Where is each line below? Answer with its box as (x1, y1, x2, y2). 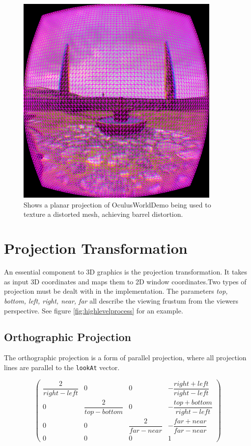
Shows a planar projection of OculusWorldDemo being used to (24, 199, 211, 209)
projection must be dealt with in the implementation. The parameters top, (4, 286, 228, 296)
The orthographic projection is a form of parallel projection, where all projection (4, 352, 247, 363)
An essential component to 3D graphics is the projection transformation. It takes (4, 267, 248, 277)
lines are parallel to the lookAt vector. (4, 362, 120, 372)
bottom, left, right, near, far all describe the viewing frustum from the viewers (4, 295, 239, 306)
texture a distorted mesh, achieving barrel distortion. (24, 209, 183, 219)
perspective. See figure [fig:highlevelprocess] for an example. (4, 305, 183, 315)
